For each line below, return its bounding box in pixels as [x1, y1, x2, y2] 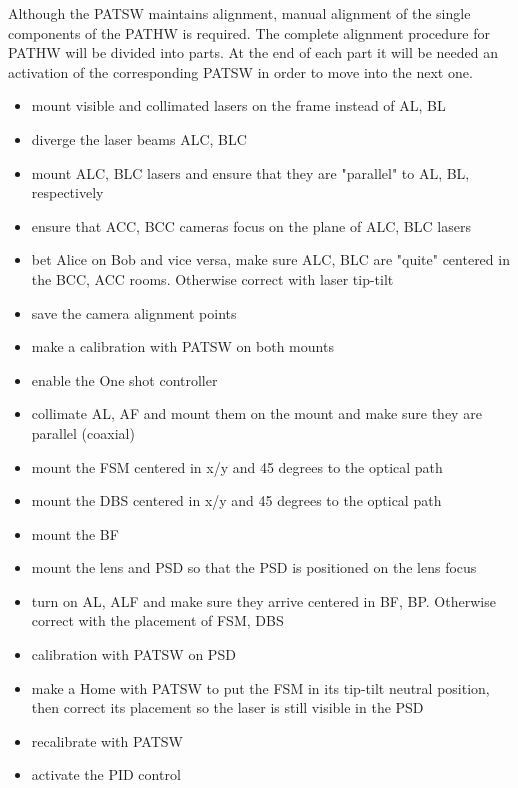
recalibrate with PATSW [31, 730, 183, 751]
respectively [31, 182, 104, 203]
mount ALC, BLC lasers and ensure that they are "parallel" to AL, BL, [31, 162, 470, 183]
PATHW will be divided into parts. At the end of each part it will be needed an [8, 42, 498, 63]
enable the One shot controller [31, 369, 218, 390]
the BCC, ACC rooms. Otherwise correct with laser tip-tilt [31, 268, 394, 289]
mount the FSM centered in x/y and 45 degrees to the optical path [31, 456, 443, 477]
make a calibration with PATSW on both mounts [31, 336, 334, 357]
